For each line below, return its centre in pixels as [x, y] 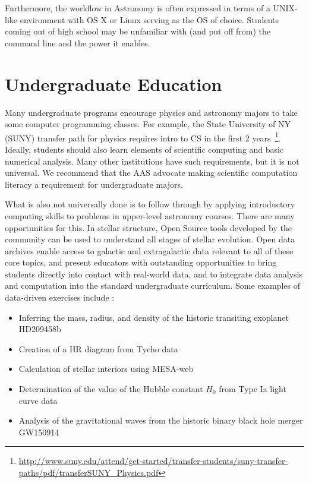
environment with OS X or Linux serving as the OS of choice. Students [149, 19]
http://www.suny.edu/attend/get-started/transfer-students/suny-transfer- [153, 461]
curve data [38, 400]
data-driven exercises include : [60, 297]
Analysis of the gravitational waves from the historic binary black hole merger [161, 420]
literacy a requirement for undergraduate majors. [94, 184]
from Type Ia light [253, 389]
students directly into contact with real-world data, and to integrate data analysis [154, 274]
